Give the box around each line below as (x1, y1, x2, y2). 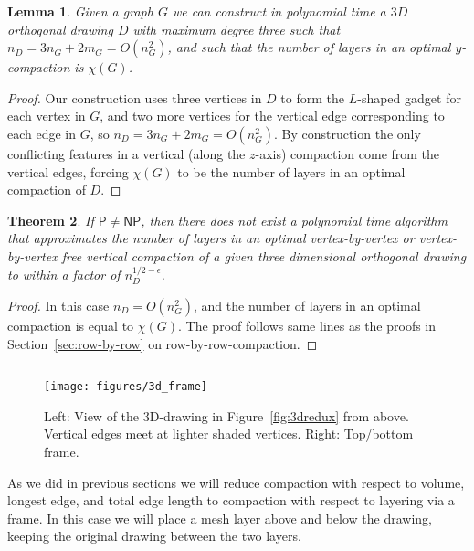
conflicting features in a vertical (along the (7, 143, 246, 163)
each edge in (7, 123, 77, 143)
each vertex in (7, 106, 86, 125)
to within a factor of (7, 265, 121, 284)
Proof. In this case (7, 295, 110, 314)
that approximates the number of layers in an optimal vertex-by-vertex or (7, 228, 415, 248)
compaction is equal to (7, 315, 134, 334)
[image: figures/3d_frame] (44, 380, 207, 394)
